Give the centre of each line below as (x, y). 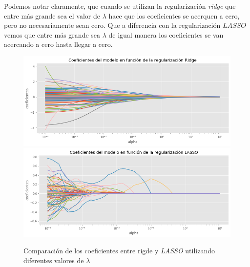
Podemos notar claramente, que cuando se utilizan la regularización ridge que (120, 6)
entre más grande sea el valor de (52, 15)
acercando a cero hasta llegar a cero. (58, 44)
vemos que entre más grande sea (52, 34)
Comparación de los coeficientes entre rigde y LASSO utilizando (119, 251)
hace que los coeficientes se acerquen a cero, (174, 15)
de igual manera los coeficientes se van (166, 34)
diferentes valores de (54, 260)
